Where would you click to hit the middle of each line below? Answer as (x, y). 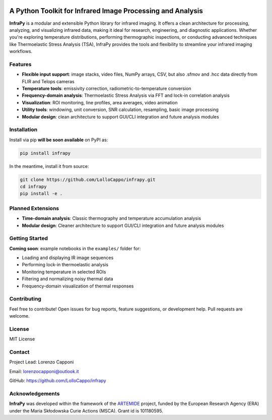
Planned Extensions (34, 208)
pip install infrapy (45, 153)
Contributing (25, 299)
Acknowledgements (35, 394)
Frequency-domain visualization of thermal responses (78, 286)
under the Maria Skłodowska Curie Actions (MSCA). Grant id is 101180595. (86, 410)
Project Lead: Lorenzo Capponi (42, 362)
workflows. (21, 51)
